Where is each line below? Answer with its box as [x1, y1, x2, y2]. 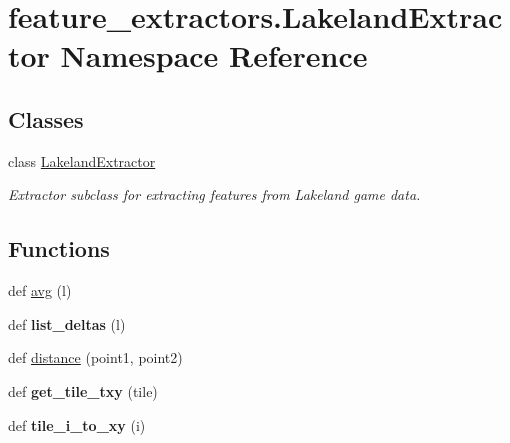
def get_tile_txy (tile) [8, 380, 158, 401]
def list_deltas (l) [8, 313, 126, 334]
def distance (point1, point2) [8, 347, 183, 368]
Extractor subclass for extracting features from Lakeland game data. [8, 184, 421, 205]
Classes [8, 103, 84, 134]
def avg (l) [8, 280, 72, 301]
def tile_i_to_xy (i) [8, 414, 146, 435]
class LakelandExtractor [8, 150, 156, 171]
